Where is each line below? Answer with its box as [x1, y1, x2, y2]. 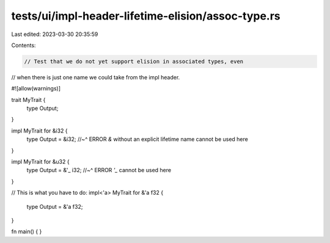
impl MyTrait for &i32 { [11, 127, 68, 134]
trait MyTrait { [11, 96, 46, 103]
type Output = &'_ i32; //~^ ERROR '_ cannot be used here [26, 167, 171, 174]
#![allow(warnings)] [11, 85, 61, 92]
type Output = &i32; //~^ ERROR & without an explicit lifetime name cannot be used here [26, 136, 249, 143]
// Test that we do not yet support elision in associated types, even [24, 58, 244, 65]
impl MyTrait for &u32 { [11, 158, 70, 165]
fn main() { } [11, 228, 42, 235]
